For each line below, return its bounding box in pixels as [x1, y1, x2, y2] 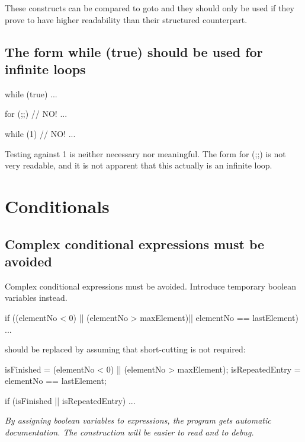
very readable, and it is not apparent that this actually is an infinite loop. [5, 159, 272, 171]
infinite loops [5, 59, 86, 78]
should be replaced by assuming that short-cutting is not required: [5, 343, 246, 355]
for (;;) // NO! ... [5, 107, 68, 120]
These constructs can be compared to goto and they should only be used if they [5, 2, 294, 14]
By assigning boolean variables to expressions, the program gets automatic [5, 414, 271, 427]
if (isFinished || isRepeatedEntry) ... [5, 394, 136, 406]
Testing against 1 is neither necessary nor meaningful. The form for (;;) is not [5, 147, 286, 160]
